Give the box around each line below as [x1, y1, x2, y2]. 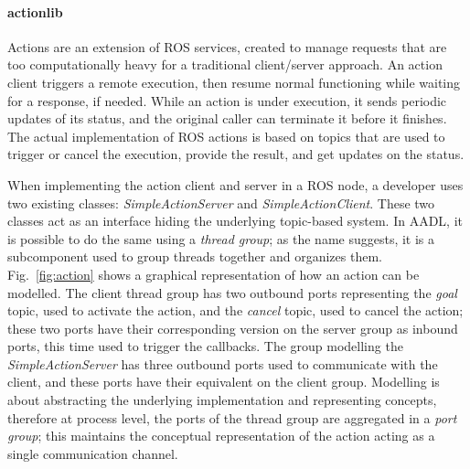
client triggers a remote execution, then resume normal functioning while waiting [7, 72, 461, 91]
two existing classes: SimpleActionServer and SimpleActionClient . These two [7, 193, 435, 212]
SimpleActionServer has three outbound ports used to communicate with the [7, 354, 438, 373]
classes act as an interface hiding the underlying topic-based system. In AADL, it [7, 211, 463, 230]
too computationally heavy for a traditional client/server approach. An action [7, 55, 443, 74]
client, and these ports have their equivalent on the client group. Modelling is [7, 372, 440, 391]
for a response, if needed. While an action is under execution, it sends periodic [7, 91, 447, 110]
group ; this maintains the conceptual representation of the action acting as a [7, 426, 435, 445]
